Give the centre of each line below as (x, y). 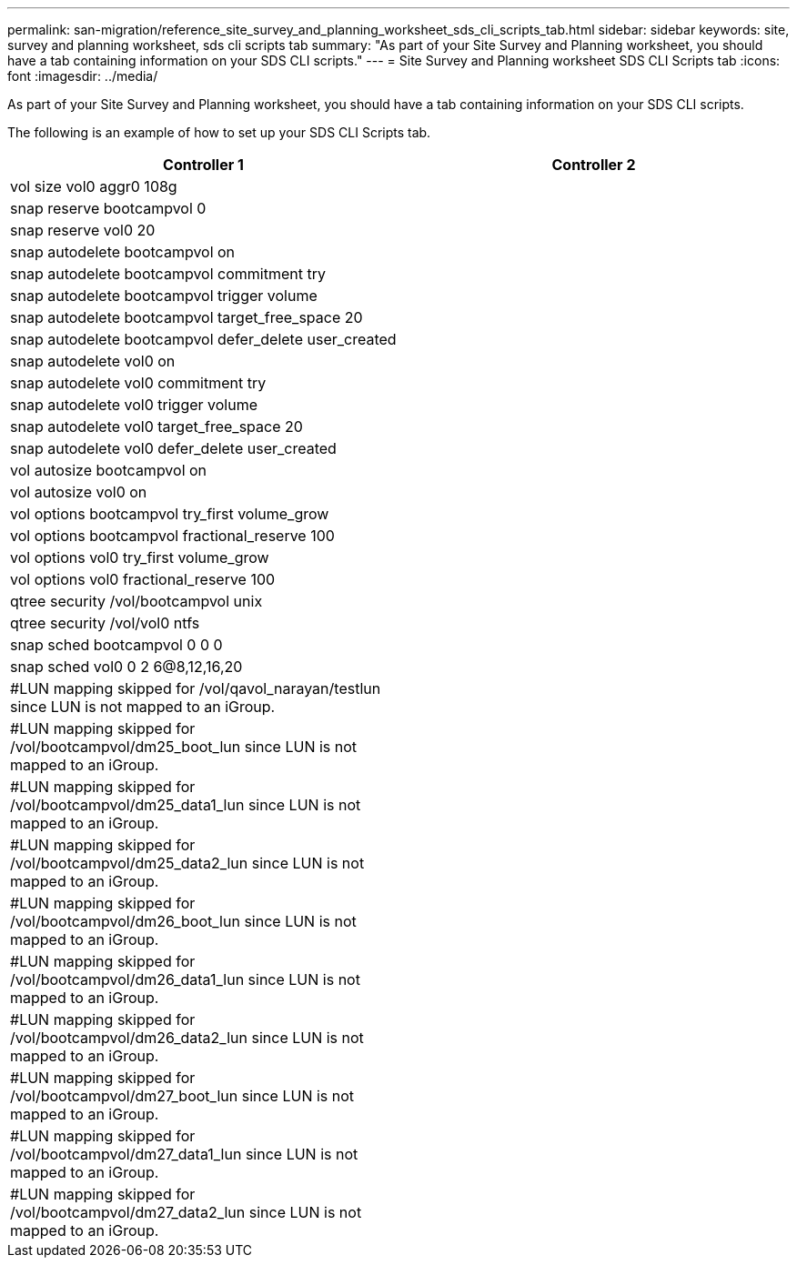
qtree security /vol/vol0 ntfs (105, 623)
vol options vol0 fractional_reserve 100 (143, 579)
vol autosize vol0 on (79, 492)
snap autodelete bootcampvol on (123, 252)
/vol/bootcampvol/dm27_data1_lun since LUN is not (184, 1154)
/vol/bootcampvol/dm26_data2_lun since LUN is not (187, 1038)
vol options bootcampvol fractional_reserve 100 (172, 536)
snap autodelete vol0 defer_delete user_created (173, 448)
